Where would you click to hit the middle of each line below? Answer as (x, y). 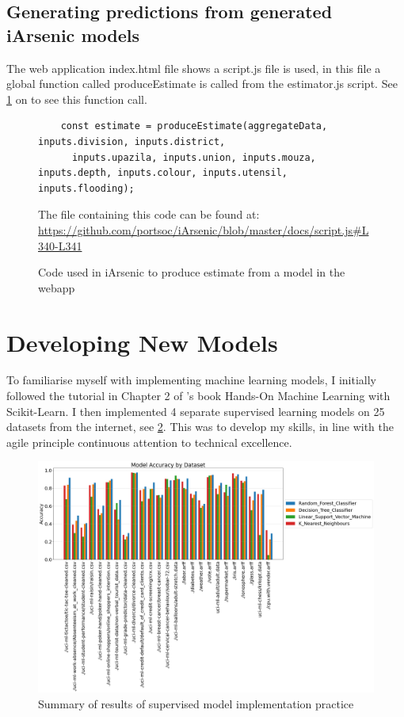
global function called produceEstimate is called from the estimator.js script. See (202, 84)
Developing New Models (142, 342)
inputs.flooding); (86, 188)
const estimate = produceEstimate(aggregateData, (194, 126)
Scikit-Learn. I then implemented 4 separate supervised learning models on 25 (196, 411)
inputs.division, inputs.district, (132, 141)
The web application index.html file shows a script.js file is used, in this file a (194, 68)
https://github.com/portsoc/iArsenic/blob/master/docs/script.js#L (204, 229)
